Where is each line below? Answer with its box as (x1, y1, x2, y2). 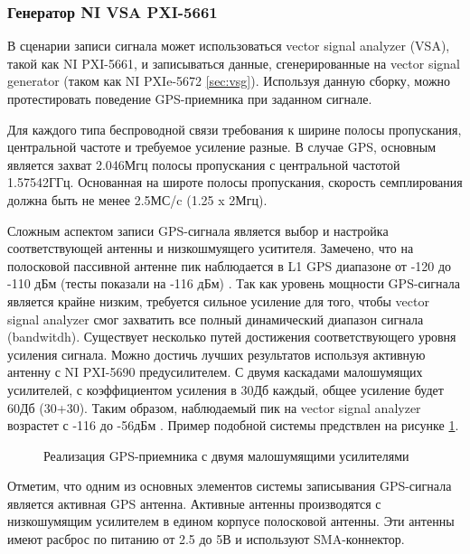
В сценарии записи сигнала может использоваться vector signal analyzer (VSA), (7, 36, 450, 55)
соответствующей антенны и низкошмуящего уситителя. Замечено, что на (7, 239, 414, 258)
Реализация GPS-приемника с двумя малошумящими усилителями (43, 446, 409, 465)
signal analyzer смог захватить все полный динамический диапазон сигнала (7, 309, 424, 328)
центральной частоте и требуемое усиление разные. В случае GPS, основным (7, 137, 437, 156)
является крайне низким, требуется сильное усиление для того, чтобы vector (7, 291, 429, 310)
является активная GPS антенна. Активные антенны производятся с (7, 493, 381, 512)
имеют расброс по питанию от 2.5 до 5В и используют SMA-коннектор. (7, 530, 405, 549)
